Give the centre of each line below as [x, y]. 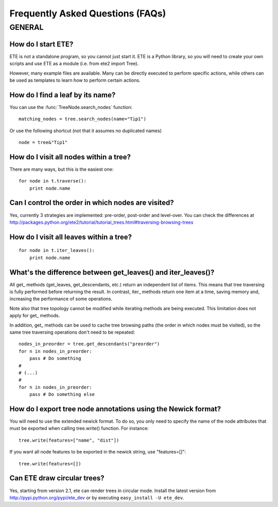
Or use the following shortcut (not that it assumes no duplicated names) [86, 131]
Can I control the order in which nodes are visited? [92, 203]
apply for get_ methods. [35, 316]
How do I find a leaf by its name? [63, 95]
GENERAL [27, 27]
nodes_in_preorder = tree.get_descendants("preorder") [89, 344]
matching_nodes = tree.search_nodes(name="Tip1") [83, 119]
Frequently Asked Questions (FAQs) [88, 13]
